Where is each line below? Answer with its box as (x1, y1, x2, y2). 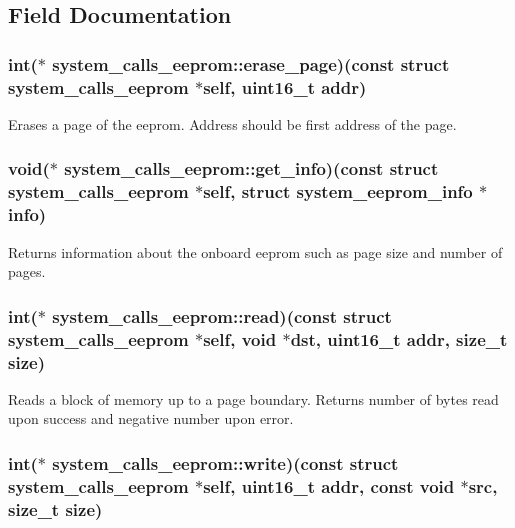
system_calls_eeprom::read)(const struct (52, 303, 392, 328)
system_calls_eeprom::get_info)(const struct (64, 156, 439, 181)
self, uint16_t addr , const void (203, 473, 455, 498)
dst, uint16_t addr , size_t (290, 326, 508, 351)
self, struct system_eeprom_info (203, 179, 473, 204)
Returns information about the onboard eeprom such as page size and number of (8, 241, 503, 262)
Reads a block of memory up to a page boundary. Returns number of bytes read (8, 388, 499, 409)
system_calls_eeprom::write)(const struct (52, 450, 399, 475)
